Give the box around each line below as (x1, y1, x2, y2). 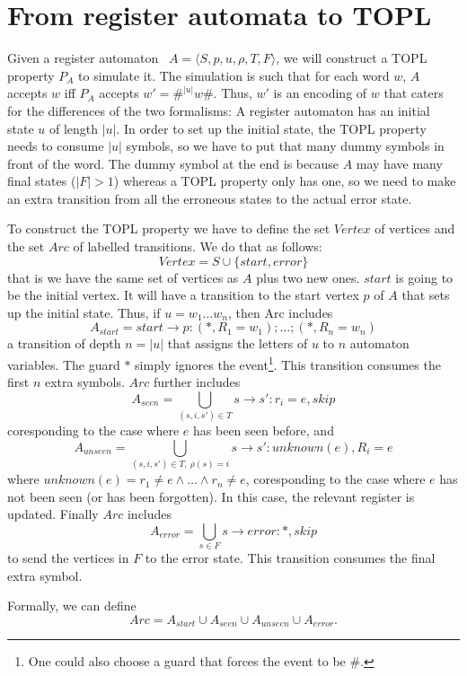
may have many (356, 154, 443, 172)
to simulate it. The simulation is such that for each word (78, 66, 390, 84)
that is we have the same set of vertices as (7, 268, 239, 286)
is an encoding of (273, 83, 367, 102)
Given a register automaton (7, 48, 159, 67)
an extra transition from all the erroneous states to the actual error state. (7, 189, 412, 207)
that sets (401, 285, 450, 304)
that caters (383, 83, 444, 102)
